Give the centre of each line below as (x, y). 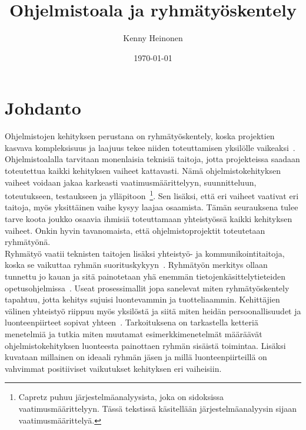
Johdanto (43, 108)
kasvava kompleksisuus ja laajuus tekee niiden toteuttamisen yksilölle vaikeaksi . (150, 147)
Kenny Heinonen (153, 38)
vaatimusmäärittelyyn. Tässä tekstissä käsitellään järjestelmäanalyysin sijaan (158, 408)
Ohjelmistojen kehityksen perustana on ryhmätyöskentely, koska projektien (140, 136)
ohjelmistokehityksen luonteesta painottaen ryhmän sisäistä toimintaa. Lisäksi (145, 345)
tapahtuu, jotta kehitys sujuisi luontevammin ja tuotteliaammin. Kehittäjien (142, 299)
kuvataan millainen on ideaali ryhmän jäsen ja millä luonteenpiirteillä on (136, 357)
